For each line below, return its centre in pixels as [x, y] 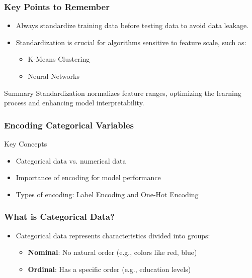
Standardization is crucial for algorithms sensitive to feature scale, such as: [131, 42]
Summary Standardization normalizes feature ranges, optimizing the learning [123, 93]
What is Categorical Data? [59, 217]
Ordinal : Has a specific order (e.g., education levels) [109, 269]
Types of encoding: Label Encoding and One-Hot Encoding [107, 194]
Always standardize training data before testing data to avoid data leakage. [132, 25]
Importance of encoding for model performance [88, 177]
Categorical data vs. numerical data [71, 160]
